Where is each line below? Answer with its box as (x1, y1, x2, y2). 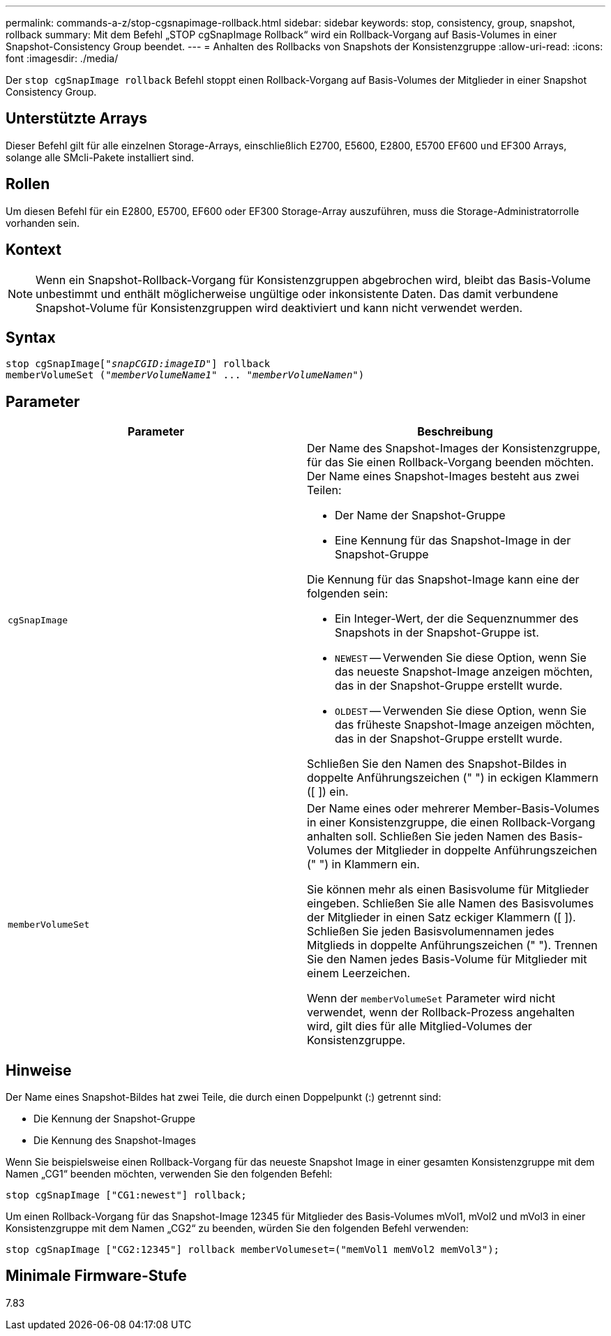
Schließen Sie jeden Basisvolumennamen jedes (307, 924, 555, 939)
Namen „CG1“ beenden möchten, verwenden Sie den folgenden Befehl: (6, 1168, 333, 1180)
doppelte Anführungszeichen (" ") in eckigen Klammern (307, 771, 598, 785)
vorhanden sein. (6, 216, 80, 229)
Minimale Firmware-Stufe (6, 1267, 187, 1285)
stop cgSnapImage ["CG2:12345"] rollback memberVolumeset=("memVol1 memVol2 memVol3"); (6, 1244, 500, 1256)
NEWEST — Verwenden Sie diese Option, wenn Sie (335, 651, 587, 665)
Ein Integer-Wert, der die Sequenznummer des (335, 611, 579, 626)
